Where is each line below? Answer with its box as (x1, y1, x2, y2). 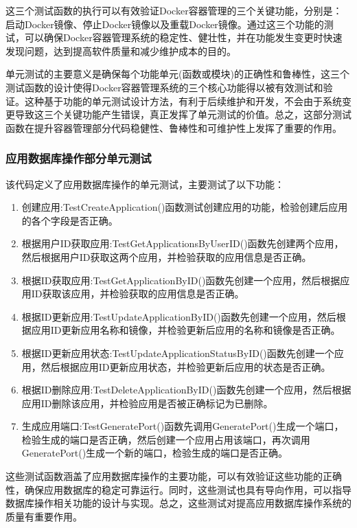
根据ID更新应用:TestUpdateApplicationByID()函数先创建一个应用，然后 (21, 309, 336, 323)
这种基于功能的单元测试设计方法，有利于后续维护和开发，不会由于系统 (24, 93, 342, 108)
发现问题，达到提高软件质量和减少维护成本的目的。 (5, 43, 236, 58)
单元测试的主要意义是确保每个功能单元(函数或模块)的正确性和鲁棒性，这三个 (5, 67, 349, 81)
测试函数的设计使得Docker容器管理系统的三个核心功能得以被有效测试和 (5, 80, 323, 94)
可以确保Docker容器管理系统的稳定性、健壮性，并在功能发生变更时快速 (24, 30, 343, 45)
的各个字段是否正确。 (21, 213, 118, 227)
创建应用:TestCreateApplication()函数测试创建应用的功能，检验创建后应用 (21, 200, 348, 214)
